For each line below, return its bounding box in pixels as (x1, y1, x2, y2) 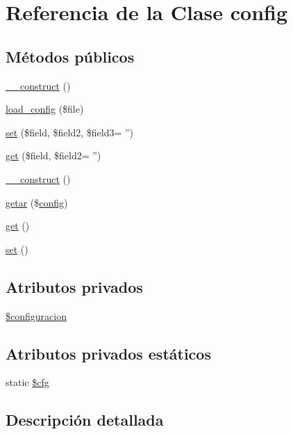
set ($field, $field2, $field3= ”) (6, 124, 134, 139)
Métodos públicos (6, 45, 135, 67)
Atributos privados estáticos (6, 342, 211, 364)
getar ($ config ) (6, 195, 68, 209)
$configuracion (6, 308, 67, 323)
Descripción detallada (6, 409, 164, 431)
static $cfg (6, 375, 49, 389)
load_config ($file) (6, 102, 84, 116)
